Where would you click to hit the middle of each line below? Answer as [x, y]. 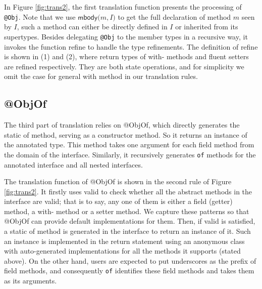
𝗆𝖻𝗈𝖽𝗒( [89, 17]
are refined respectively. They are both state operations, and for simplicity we [124, 66]
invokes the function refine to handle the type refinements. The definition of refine [131, 46]
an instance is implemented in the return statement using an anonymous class [124, 241]
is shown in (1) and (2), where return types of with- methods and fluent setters [126, 56]
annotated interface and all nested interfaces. [73, 164]
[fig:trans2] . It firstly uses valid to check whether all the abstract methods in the [128, 191]
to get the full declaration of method [174, 16]
